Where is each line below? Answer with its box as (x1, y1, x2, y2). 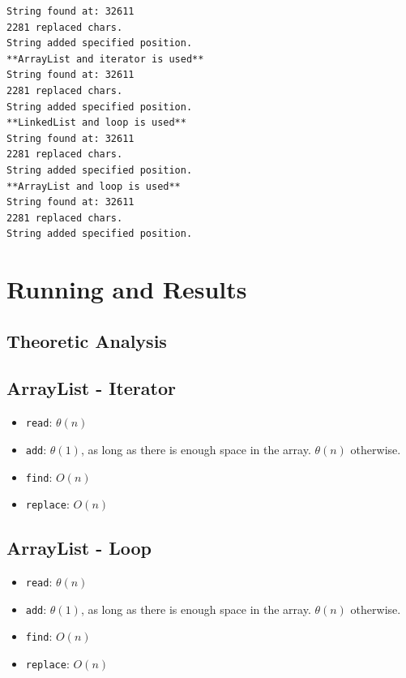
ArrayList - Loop (6, 535, 152, 560)
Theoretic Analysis (6, 328, 167, 353)
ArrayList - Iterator (6, 375, 176, 401)
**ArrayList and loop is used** (6, 180, 181, 192)
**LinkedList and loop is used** (6, 117, 186, 129)
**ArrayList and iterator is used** (6, 53, 204, 65)
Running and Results (6, 272, 247, 306)
